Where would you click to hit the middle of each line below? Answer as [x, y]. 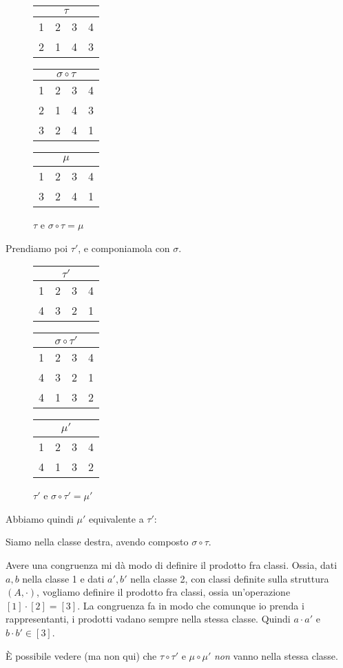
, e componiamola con [124, 248]
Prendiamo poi [37, 248]
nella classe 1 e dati [63, 578]
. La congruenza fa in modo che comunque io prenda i [191, 605]
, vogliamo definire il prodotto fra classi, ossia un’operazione [164, 592]
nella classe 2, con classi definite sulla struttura [230, 578]
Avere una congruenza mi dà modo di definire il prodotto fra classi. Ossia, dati [171, 564]
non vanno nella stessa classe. [276, 655]
